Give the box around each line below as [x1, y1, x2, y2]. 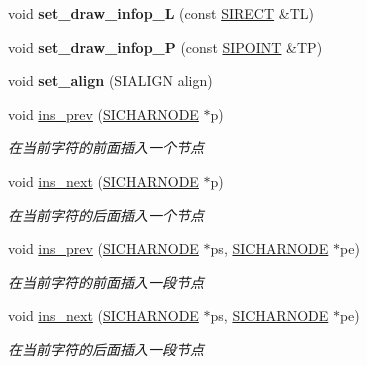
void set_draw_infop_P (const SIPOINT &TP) [8, 36, 323, 57]
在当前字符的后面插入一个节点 [8, 204, 204, 225]
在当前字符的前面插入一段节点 [8, 271, 204, 292]
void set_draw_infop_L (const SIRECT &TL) [8, 3, 314, 23]
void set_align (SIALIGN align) [8, 70, 213, 91]
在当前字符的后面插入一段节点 [8, 338, 204, 359]
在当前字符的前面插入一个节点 [8, 137, 204, 158]
